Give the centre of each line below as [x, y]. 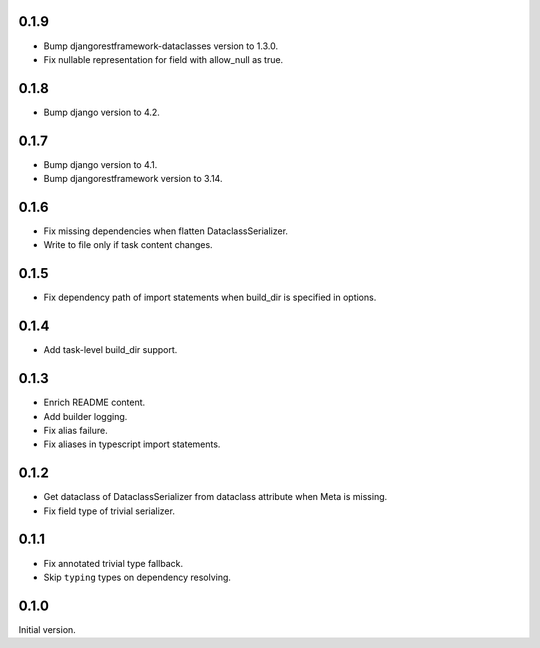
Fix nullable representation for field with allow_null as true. [163, 59]
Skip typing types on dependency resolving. [137, 577]
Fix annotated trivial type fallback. [113, 563]
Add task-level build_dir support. [110, 350]
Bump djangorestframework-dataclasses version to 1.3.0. [161, 46]
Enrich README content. [94, 402]
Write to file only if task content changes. [128, 245]
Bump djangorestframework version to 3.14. [133, 179]
